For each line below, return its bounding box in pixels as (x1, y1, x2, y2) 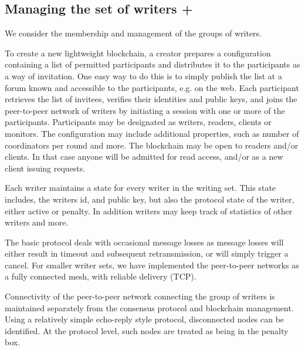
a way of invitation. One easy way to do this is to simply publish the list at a (5, 69, 282, 82)
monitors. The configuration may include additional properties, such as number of (5, 127, 299, 139)
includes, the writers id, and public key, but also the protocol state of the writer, (5, 193, 294, 205)
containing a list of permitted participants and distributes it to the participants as (5, 58, 300, 70)
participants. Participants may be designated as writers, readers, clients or (5, 116, 272, 128)
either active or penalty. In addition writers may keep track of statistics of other (5, 204, 293, 217)
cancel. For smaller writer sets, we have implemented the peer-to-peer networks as (5, 258, 299, 271)
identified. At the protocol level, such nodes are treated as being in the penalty (5, 324, 289, 336)
